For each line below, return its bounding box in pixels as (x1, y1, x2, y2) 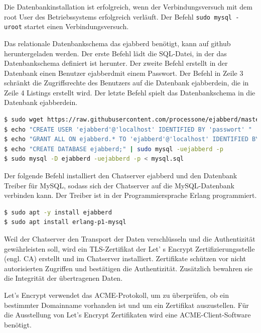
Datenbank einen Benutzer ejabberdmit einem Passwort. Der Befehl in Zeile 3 (4, 67, 243, 78)
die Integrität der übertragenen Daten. (4, 273, 123, 283)
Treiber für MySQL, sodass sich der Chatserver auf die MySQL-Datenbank (4, 180, 234, 190)
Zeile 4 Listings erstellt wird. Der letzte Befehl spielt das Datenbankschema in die (4, 87, 255, 97)
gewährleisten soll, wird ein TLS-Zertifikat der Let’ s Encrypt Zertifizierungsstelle (4, 243, 255, 254)
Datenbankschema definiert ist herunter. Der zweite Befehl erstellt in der (4, 58, 228, 68)
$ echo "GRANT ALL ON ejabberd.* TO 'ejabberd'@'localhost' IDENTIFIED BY (4, 136, 259, 143)
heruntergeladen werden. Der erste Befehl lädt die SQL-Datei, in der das (4, 48, 227, 58)
